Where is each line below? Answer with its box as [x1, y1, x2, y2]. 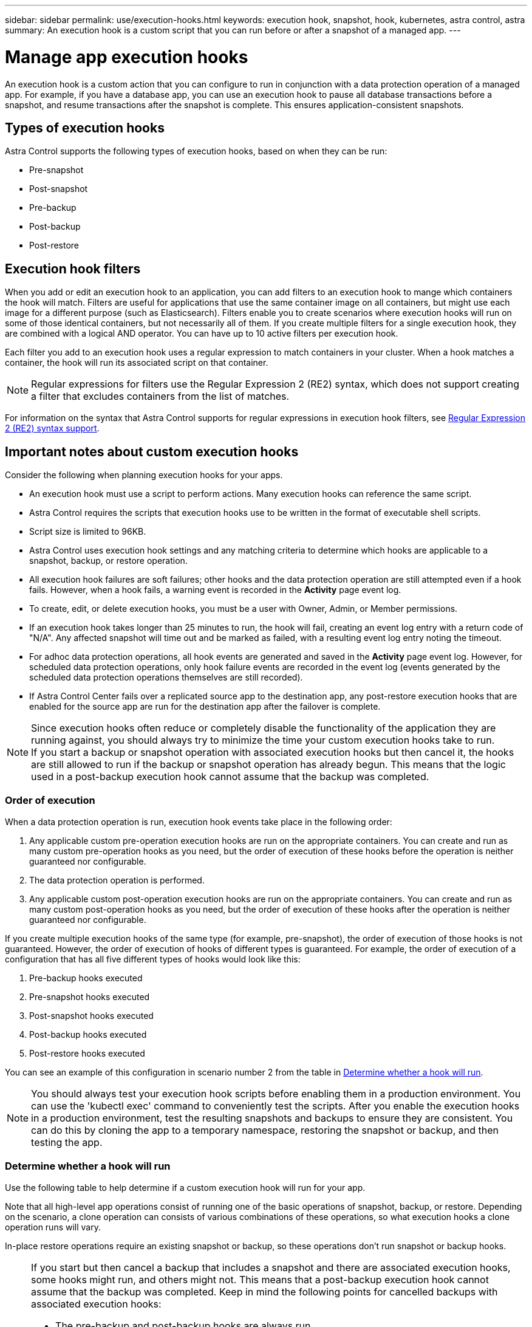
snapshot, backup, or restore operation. [29, 555, 188, 566]
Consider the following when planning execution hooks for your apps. [5, 470, 283, 481]
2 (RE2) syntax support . [5, 423, 100, 434]
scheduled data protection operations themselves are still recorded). [29, 672, 303, 683]
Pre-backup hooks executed [29, 972, 143, 983]
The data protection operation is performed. [29, 874, 205, 885]
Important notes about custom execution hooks [5, 444, 299, 459]
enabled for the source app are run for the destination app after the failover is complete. [29, 701, 381, 712]
